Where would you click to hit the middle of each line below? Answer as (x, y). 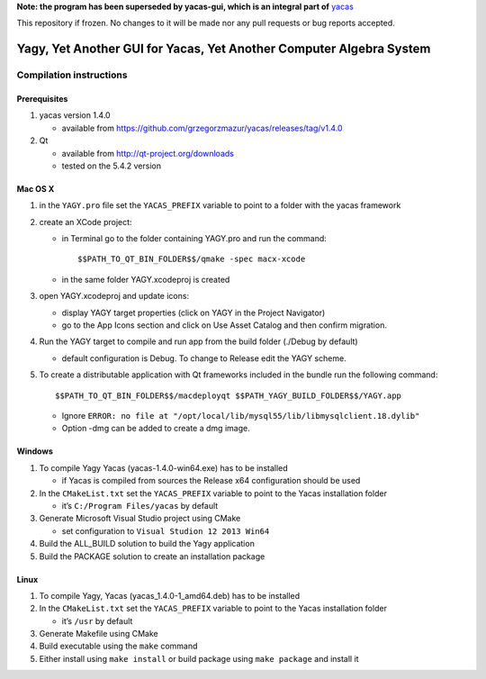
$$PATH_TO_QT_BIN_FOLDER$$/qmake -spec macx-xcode (192, 259)
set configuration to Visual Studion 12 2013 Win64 (166, 530)
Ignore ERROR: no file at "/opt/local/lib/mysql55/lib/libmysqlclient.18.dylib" (241, 416)
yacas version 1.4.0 (75, 115)
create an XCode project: (85, 222)
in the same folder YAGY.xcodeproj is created (146, 279)
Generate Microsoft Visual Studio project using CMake (140, 519)
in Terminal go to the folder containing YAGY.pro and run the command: (194, 239)
